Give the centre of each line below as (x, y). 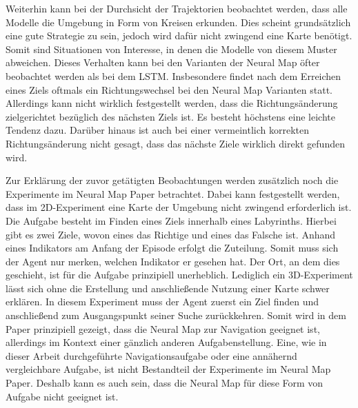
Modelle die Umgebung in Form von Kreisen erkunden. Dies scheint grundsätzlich (178, 22)
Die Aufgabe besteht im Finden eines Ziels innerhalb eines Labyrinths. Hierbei (171, 220)
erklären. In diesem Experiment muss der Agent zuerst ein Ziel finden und (162, 302)
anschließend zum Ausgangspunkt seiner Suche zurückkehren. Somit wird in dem (176, 315)
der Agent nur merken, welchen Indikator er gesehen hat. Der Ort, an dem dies (173, 261)
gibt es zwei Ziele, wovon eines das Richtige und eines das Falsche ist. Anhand (171, 234)
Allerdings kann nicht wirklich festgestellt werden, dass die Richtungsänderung (172, 103)
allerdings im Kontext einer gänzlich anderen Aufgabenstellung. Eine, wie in (166, 342)
